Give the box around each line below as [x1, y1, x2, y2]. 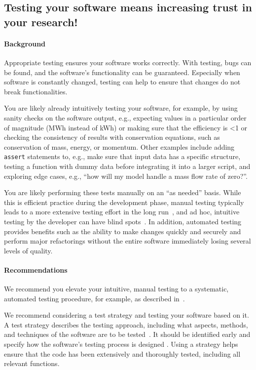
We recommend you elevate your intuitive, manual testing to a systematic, [4, 284, 229, 294]
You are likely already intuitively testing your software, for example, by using [4, 103, 238, 113]
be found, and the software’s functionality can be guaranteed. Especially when [4, 67, 240, 77]
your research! [4, 14, 78, 29]
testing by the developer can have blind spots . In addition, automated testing [4, 216, 242, 226]
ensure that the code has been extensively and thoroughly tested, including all [4, 348, 241, 359]
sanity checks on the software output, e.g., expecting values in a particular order [4, 112, 247, 123]
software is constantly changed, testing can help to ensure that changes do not [4, 77, 241, 87]
